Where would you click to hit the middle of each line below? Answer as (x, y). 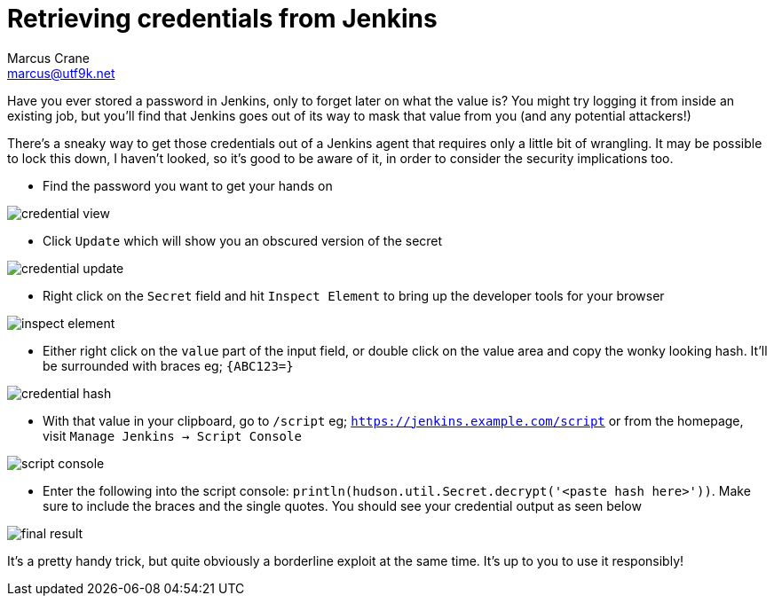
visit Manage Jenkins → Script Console (172, 435)
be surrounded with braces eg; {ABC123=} (168, 365)
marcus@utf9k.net (61, 73)
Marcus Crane (48, 58)
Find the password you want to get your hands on (188, 185)
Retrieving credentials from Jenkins (222, 19)
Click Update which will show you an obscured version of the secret (243, 240)
